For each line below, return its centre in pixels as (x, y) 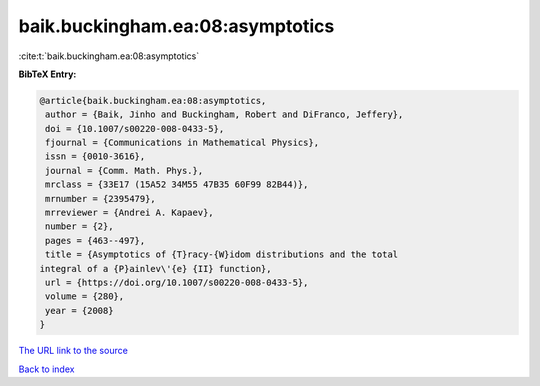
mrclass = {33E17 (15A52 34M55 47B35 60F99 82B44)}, (177, 184)
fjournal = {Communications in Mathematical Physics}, (182, 143)
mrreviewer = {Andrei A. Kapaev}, (129, 213)
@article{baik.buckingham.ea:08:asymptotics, (153, 100)
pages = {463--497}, (95, 240)
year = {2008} (79, 310)
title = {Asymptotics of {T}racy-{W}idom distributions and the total (222, 254)
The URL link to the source (73, 351)
